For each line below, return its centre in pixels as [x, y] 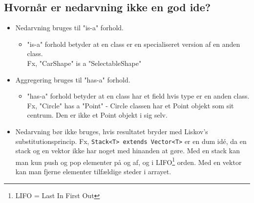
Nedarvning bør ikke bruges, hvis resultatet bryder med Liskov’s [112, 131]
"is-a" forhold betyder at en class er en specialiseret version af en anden [134, 44]
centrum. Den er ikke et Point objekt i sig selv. [97, 115]
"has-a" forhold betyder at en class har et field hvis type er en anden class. [138, 96]
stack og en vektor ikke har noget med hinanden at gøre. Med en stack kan [127, 151]
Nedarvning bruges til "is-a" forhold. [69, 28]
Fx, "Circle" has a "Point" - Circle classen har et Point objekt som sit [130, 105]
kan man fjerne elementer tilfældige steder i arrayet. [93, 172]
